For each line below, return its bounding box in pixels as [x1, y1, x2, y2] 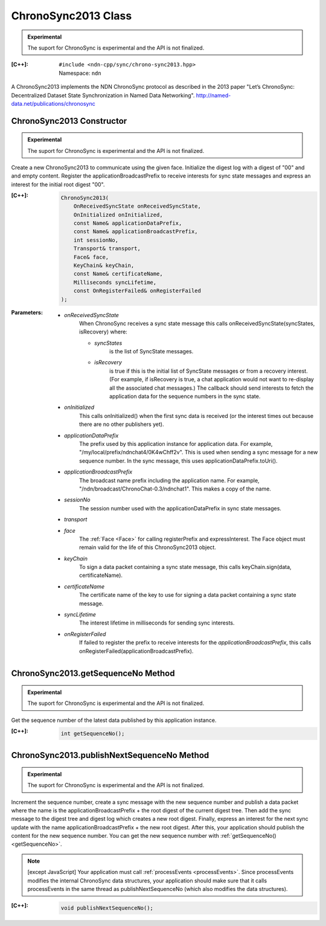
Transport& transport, [73, 245, 141, 252]
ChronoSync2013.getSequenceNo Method [11, 668, 175, 679]
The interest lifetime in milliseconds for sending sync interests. [79, 619, 235, 626]
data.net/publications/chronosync [11, 100, 96, 107]
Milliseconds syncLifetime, [73, 278, 157, 286]
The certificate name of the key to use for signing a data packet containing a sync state [79, 591, 297, 599]
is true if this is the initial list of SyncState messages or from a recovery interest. [109, 367, 308, 375]
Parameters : [11, 309, 43, 316]
